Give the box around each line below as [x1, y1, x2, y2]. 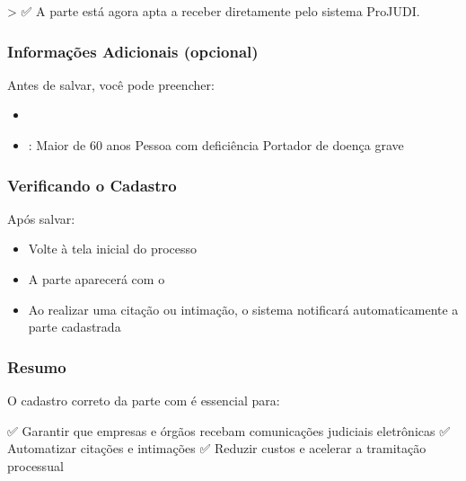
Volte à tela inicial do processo [28, 239, 198, 258]
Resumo [7, 355, 66, 378]
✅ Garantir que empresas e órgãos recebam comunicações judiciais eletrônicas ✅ [7, 421, 451, 440]
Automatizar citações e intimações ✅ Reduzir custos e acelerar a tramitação [7, 439, 426, 458]
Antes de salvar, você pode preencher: [7, 75, 215, 94]
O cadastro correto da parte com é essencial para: [7, 391, 280, 409]
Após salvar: [7, 209, 75, 227]
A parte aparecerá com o [28, 270, 165, 288]
